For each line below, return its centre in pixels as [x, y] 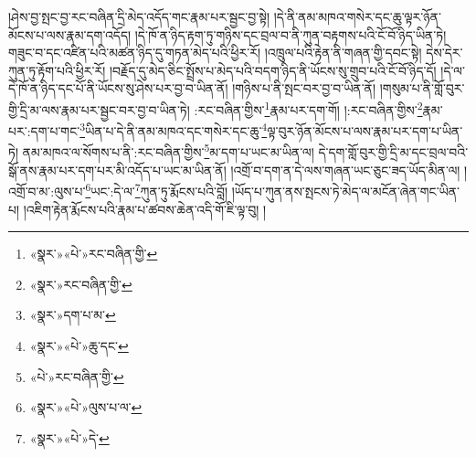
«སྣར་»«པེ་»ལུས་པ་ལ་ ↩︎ [86, 407]
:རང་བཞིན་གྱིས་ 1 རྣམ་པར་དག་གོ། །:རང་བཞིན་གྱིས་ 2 [308, 108]
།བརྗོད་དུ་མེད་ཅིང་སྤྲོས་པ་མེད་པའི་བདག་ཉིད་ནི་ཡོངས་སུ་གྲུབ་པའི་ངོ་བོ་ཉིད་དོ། [273, 70]
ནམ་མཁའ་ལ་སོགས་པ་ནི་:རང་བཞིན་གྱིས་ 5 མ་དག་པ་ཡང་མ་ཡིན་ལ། [168, 151]
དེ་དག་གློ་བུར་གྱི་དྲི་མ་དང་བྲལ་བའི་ [393, 152]
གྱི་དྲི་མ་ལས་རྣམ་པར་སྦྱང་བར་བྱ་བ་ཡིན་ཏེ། [99, 109]
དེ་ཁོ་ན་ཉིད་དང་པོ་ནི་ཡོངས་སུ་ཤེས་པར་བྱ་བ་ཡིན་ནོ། [118, 88]
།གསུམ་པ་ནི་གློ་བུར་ [422, 88]
